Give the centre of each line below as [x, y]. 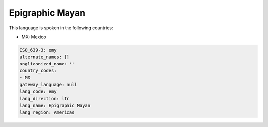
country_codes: [38, 71]
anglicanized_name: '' [47, 64]
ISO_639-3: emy [38, 50]
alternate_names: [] [44, 57]
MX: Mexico [34, 37]
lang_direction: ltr [44, 98]
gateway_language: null [49, 85]
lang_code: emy [38, 92]
